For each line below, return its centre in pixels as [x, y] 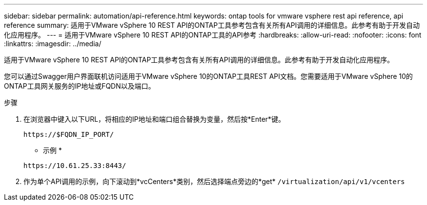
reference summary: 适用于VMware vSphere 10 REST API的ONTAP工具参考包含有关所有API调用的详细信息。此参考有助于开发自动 [212, 25]
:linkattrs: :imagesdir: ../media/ [53, 44]
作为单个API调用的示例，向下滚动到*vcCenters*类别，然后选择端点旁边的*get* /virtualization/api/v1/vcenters [214, 181]
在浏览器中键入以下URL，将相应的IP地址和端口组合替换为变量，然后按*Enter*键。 [154, 119]
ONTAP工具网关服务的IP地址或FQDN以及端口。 [80, 86]
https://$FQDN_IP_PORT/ [69, 134]
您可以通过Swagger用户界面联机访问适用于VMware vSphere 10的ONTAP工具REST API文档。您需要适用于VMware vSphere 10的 [208, 76]
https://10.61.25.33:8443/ [75, 166]
